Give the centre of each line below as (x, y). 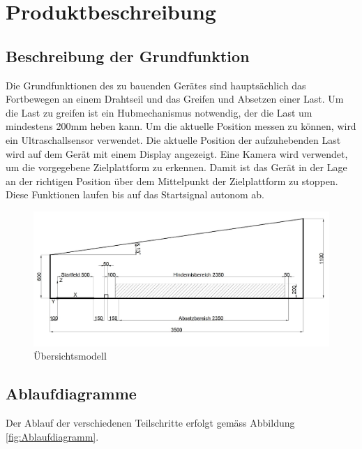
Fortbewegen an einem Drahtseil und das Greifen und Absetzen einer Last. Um (175, 99)
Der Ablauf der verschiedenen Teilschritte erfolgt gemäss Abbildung (150, 423)
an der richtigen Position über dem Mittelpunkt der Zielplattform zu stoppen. (172, 181)
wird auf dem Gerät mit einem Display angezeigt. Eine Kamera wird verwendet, (177, 153)
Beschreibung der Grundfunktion (128, 56)
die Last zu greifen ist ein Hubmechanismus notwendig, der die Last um (159, 112)
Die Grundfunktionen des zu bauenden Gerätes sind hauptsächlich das (156, 85)
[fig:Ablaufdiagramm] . (52, 436)
